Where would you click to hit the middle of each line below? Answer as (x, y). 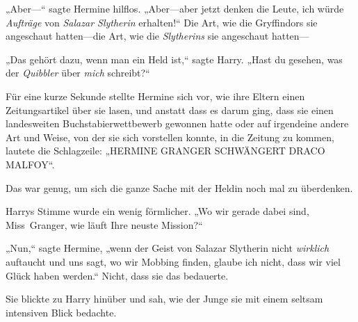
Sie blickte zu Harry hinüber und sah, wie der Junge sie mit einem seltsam (164, 299)
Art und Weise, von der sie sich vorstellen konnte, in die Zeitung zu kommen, (170, 137)
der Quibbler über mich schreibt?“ (78, 73)
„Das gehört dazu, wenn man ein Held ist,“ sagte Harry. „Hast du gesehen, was (174, 59)
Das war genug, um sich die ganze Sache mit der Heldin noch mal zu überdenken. (179, 187)
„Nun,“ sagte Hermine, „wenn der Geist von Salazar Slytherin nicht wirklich (168, 248)
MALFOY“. (30, 164)
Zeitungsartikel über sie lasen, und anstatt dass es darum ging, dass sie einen (170, 110)
